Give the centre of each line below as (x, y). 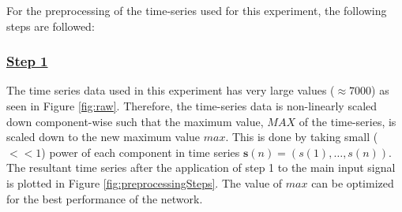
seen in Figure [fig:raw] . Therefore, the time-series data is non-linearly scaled (192, 106)
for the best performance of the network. (105, 198)
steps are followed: (51, 26)
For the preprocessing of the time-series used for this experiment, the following (197, 10)
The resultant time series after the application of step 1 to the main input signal (201, 167)
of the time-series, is (348, 121)
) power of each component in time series (141, 152)
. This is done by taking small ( (302, 137)
